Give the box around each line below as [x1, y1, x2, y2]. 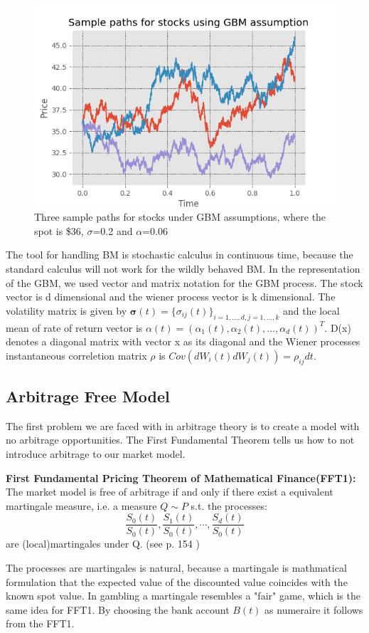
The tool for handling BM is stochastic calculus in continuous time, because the [6, 247, 353, 262]
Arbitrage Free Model [6, 384, 170, 407]
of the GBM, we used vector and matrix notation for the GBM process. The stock [6, 275, 363, 290]
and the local [282, 303, 340, 318]
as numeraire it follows [264, 602, 363, 617]
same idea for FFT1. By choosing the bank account [6, 602, 230, 617]
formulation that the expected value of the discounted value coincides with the [6, 574, 348, 589]
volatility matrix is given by [6, 303, 127, 318]
